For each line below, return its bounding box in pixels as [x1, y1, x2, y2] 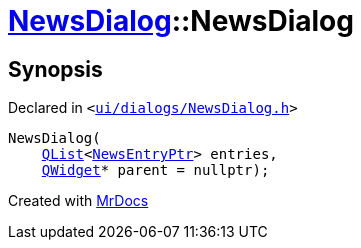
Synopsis [8, 56, 103, 82]
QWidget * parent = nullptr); [41, 162, 270, 179]
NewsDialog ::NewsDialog [8, 4, 354, 38]
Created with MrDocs [8, 192, 149, 210]
